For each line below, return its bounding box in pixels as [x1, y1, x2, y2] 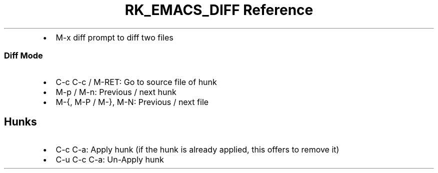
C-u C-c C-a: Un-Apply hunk [55, 154, 164, 165]
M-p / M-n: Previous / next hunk [55, 86, 176, 97]
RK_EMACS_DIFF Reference [124, 1, 313, 18]
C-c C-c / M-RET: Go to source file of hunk [55, 76, 217, 87]
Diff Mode [4, 50, 43, 61]
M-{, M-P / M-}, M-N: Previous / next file [55, 96, 209, 107]
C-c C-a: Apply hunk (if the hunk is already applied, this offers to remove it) [55, 144, 339, 155]
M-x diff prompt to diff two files [55, 32, 173, 42]
